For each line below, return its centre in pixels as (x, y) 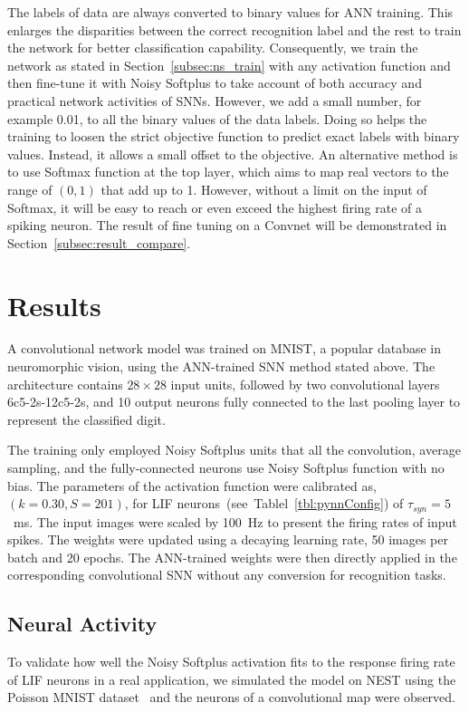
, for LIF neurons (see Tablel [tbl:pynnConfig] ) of (264, 503)
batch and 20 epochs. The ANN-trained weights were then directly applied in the (232, 557)
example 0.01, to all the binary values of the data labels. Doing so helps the (217, 118)
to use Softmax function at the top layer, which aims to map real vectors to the (228, 172)
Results (54, 305)
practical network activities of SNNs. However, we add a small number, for (215, 100)
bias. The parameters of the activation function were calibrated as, (192, 485)
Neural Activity (82, 624)
